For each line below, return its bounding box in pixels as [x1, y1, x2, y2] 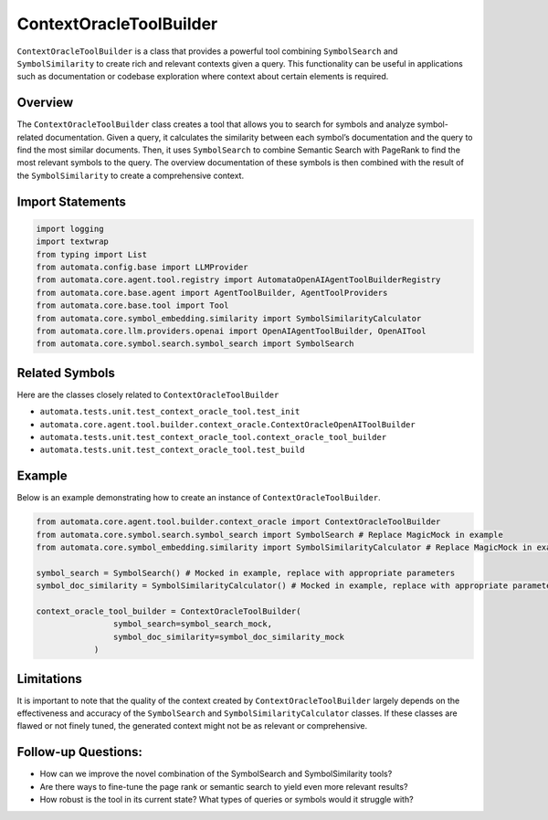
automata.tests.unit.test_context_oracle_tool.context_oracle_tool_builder [39, 432, 387, 442]
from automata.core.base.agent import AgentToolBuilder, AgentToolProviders [36, 288, 388, 298]
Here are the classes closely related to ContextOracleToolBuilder [16, 389, 279, 400]
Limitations [16, 671, 82, 687]
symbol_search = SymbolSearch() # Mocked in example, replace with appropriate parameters [36, 567, 456, 578]
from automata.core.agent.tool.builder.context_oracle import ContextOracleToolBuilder [36, 517, 441, 527]
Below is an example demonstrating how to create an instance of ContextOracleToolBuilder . [16, 492, 381, 503]
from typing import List [36, 249, 148, 259]
